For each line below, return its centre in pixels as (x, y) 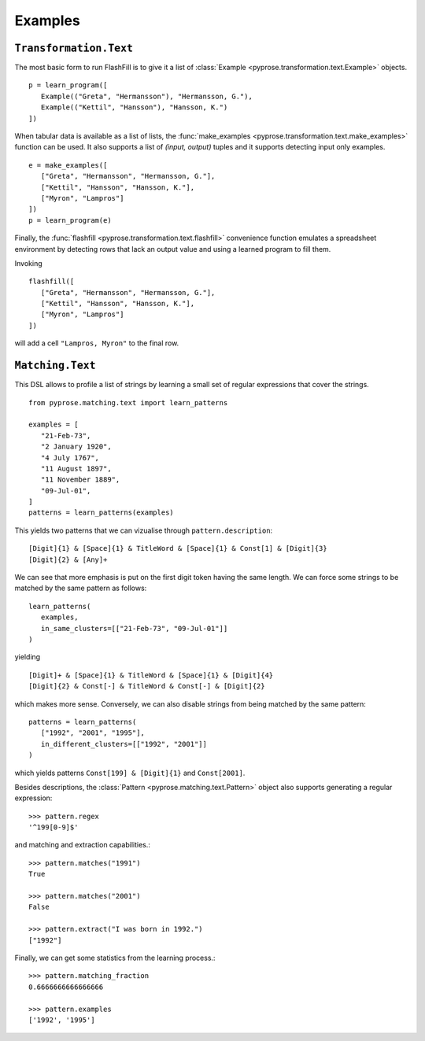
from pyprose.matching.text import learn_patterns (128, 402)
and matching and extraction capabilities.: (83, 845)
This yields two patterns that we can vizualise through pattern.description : (144, 530)
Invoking (28, 263)
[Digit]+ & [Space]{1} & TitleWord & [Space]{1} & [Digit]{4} (151, 675)
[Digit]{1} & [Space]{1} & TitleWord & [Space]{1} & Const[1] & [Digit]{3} (178, 548)
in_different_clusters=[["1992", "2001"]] (124, 744)
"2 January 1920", (76, 447)
